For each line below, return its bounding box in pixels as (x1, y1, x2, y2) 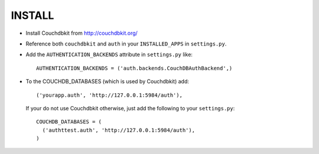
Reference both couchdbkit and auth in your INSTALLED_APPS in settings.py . (25, 40, 227, 47)
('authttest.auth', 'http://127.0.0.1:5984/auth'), (42, 127, 195, 133)
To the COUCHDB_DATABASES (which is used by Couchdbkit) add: (25, 78, 189, 85)
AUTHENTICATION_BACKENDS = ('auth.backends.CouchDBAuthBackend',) (36, 65, 233, 71)
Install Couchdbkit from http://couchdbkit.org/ (25, 30, 138, 37)
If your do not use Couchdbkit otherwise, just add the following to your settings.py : (25, 104, 235, 112)
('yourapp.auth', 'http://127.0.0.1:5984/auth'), (36, 91, 183, 99)
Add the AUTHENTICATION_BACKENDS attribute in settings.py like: (25, 51, 193, 58)
